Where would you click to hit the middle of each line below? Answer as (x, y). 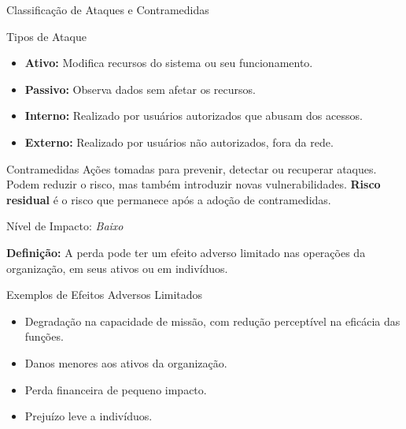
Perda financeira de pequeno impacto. (116, 389)
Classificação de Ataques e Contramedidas (108, 9)
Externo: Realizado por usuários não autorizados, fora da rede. (179, 142)
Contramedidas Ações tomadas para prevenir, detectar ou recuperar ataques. (192, 168)
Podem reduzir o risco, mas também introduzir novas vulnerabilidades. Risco (194, 184)
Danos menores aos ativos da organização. (126, 362)
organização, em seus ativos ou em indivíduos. (117, 268)
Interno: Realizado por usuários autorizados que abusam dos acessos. (194, 116)
